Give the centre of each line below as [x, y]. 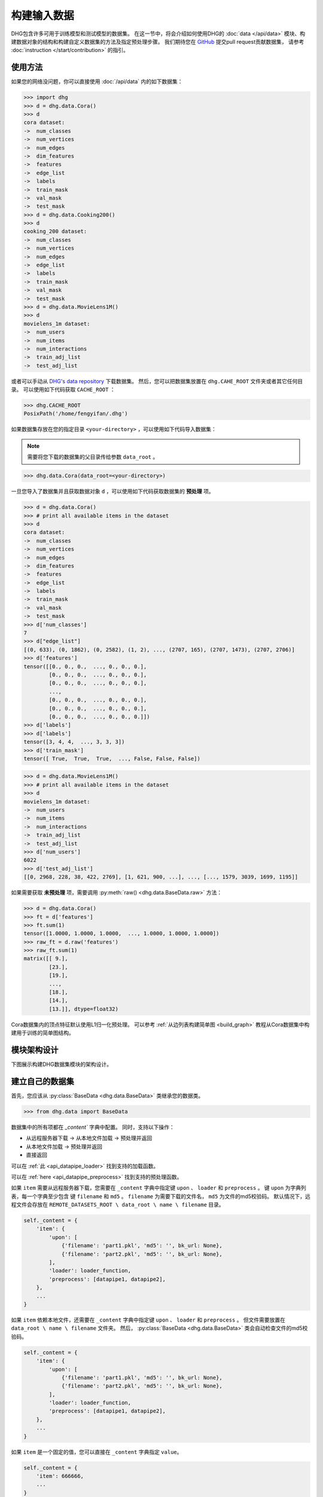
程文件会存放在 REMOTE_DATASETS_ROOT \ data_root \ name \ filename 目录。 [118, 1205]
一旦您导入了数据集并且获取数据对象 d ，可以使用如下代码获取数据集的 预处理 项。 [113, 492]
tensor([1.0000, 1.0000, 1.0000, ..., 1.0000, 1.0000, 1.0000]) [121, 934]
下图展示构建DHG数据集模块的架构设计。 [61, 1064]
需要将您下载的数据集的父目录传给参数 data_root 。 [93, 457]
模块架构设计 [35, 1050]
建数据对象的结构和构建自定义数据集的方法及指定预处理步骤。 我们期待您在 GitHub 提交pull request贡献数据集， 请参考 [158, 41]
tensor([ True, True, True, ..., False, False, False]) [112, 758]
